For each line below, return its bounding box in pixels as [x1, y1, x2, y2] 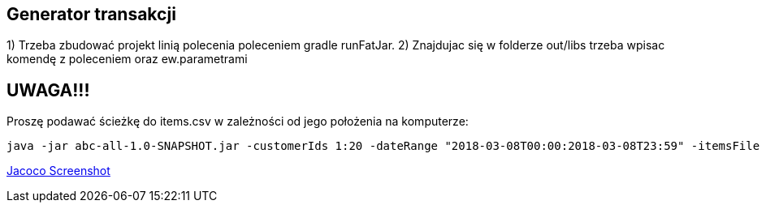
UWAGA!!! [6, 79, 90, 100]
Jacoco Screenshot [6, 164, 110, 178]
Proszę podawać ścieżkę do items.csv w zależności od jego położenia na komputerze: [6, 114, 469, 129]
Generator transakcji [6, 4, 176, 24]
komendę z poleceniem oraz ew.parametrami [6, 52, 248, 66]
